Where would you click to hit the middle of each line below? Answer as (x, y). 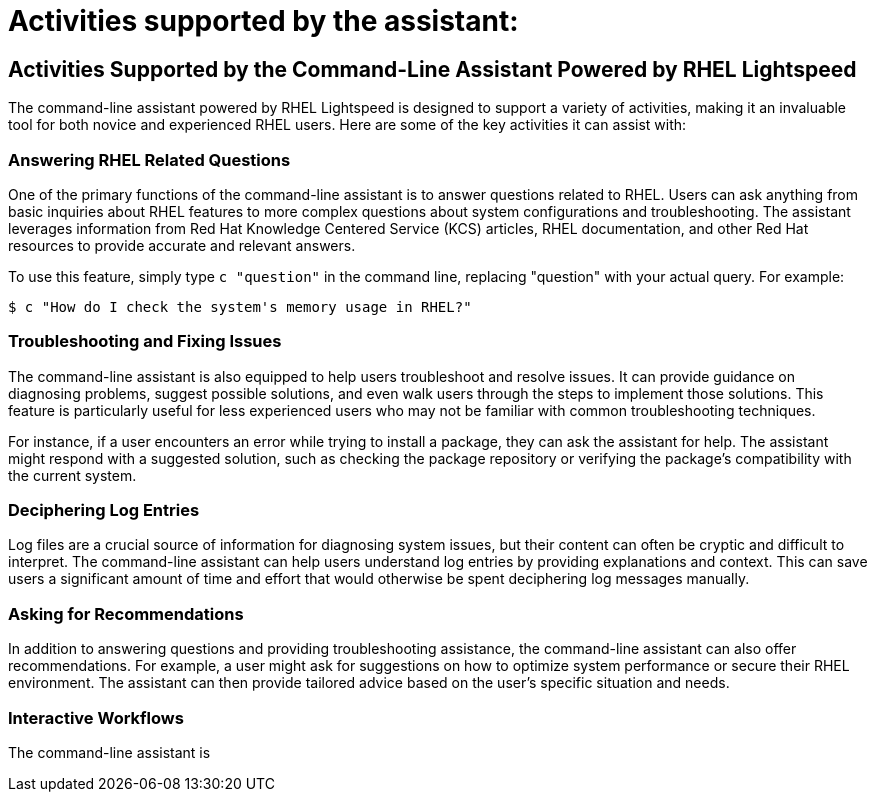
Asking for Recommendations (126, 613)
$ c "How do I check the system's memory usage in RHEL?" (240, 306)
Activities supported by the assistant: (263, 21)
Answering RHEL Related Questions (149, 159)
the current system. (72, 475)
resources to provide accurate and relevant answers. (182, 245)
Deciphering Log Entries (104, 510)
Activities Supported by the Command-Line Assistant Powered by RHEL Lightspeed (432, 69)
